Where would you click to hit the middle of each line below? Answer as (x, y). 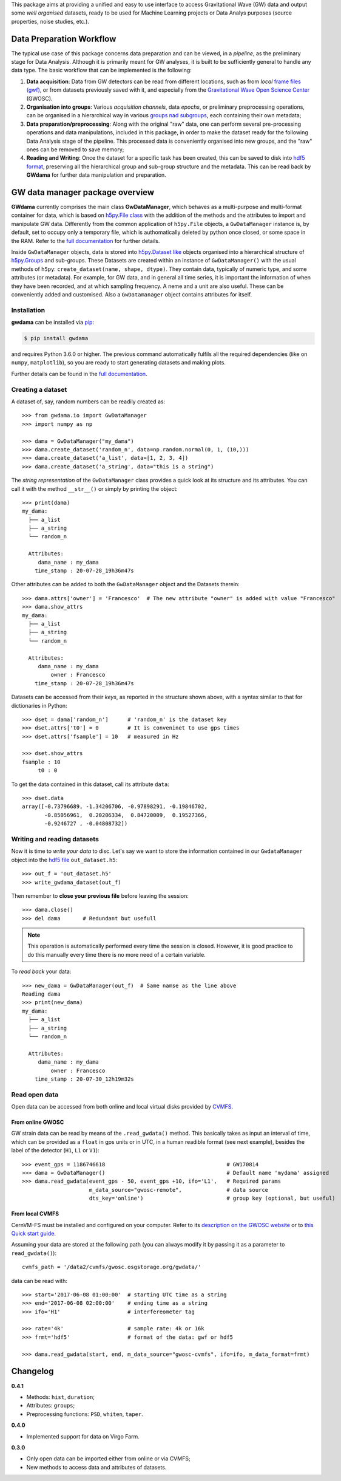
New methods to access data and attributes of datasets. (96, 1467)
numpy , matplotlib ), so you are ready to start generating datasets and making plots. (118, 363)
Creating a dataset (39, 389)
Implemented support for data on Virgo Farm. (83, 1436)
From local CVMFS (35, 1214)
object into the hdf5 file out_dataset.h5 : (64, 860)
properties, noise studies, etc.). (50, 21)
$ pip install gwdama (56, 338)
